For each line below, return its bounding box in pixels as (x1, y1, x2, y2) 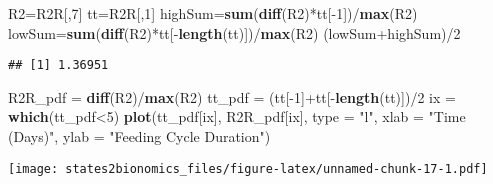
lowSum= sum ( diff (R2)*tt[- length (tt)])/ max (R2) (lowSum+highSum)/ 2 (8, 22, 461, 43)
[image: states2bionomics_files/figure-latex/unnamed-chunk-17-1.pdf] (8, 161, 488, 176)
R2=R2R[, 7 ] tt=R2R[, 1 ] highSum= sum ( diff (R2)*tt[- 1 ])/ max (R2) (8, 3, 418, 23)
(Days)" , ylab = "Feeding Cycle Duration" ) (8, 126, 271, 147)
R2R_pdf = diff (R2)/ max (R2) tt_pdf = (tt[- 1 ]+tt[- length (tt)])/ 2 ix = (8, 86, 456, 107)
